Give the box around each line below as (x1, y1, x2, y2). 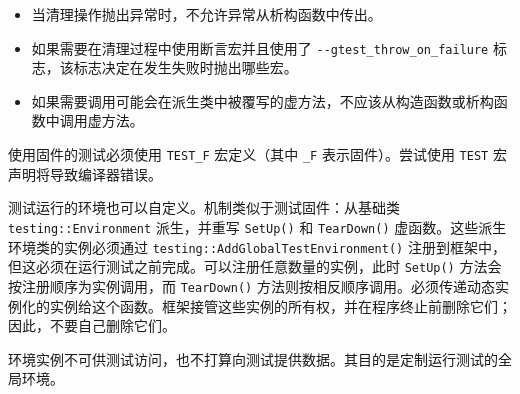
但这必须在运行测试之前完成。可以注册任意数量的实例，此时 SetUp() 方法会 (8, 256, 502, 277)
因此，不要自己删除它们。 (8, 315, 176, 336)
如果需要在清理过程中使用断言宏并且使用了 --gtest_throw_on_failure (31, 37, 489, 58)
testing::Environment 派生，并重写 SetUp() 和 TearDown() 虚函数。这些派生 (8, 216, 507, 237)
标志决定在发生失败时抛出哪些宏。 (73, 57, 298, 78)
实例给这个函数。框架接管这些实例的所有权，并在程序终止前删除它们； (49, 295, 512, 316)
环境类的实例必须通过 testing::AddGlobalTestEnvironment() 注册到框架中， (8, 236, 506, 257)
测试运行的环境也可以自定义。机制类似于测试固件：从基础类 (8, 197, 400, 218)
